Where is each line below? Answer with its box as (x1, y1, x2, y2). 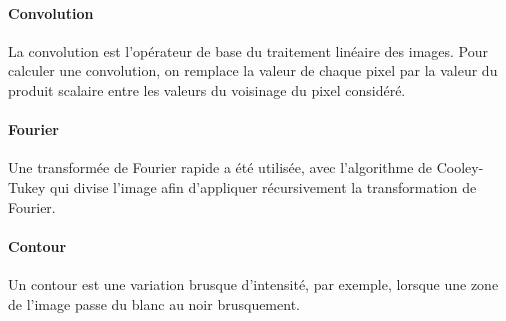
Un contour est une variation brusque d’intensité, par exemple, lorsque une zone (8, 273, 499, 294)
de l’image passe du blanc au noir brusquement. (8, 293, 300, 314)
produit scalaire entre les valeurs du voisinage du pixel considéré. (8, 79, 406, 100)
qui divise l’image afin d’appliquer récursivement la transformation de (49, 176, 477, 197)
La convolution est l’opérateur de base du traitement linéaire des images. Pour (8, 40, 488, 61)
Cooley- (436, 157, 484, 178)
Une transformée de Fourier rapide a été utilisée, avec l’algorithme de (8, 157, 433, 178)
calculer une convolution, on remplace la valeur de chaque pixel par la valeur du (8, 60, 498, 81)
